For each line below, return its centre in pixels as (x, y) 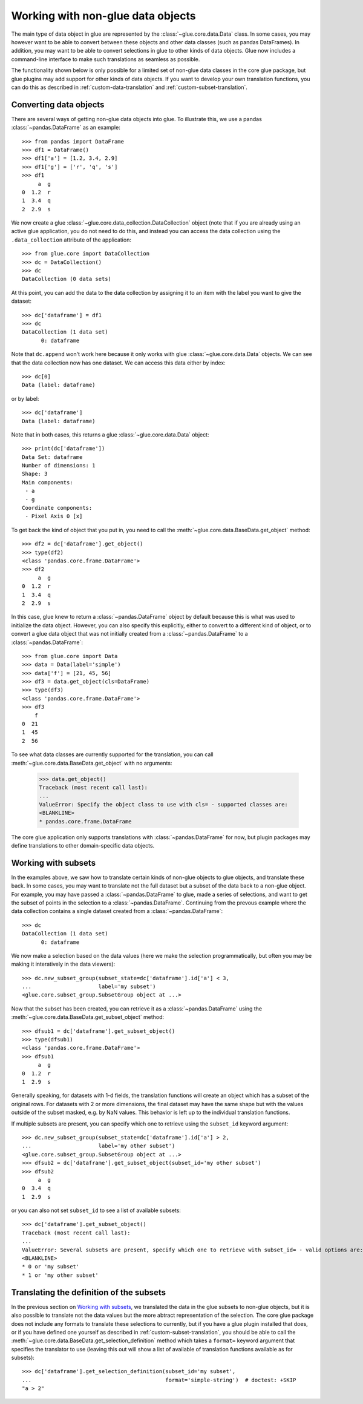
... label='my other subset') (99, 1146)
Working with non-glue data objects (103, 16)
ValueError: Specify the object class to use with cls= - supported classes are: (164, 804)
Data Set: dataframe (52, 457)
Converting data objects (58, 104)
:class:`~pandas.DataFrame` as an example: (66, 128)
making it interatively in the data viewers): (63, 964)
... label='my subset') (89, 987)
